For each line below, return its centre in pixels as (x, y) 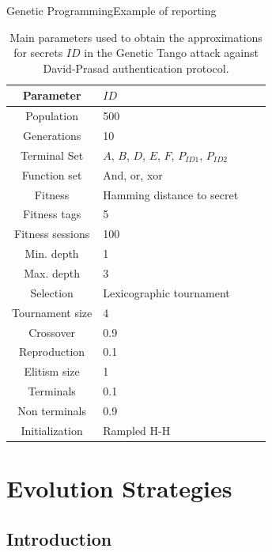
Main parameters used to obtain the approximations (136, 37)
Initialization (52, 430)
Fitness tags (52, 214)
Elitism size (52, 371)
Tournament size (52, 312)
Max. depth (52, 272)
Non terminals (52, 410)
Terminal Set (52, 155)
